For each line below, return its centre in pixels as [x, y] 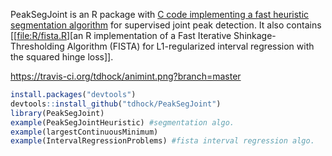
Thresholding [37, 46]
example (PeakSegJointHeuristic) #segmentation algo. [122, 122]
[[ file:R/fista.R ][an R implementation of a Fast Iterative [121, 35]
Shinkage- [255, 35]
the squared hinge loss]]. [62, 57]
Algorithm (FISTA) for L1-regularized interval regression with [190, 46]
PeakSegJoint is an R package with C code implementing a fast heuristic [160, 14]
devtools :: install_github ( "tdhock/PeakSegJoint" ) [116, 104]
